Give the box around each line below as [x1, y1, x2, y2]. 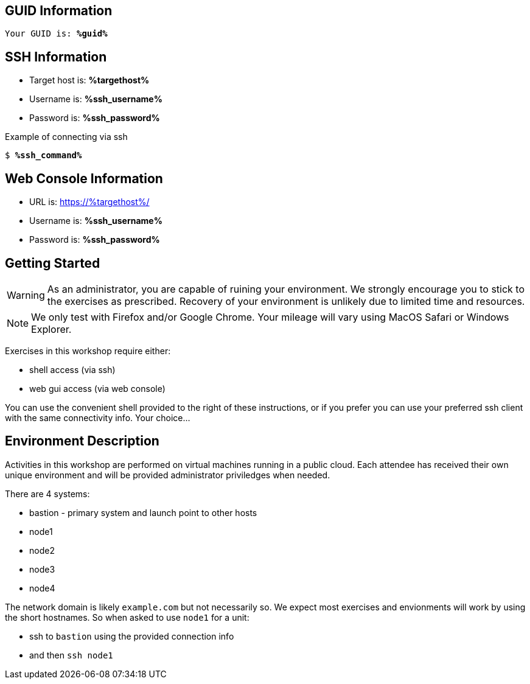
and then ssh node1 [29, 649, 113, 660]
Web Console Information [5, 170, 163, 186]
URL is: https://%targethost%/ [29, 197, 150, 208]
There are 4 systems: [5, 488, 90, 499]
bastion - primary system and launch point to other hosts [29, 507, 257, 518]
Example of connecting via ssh [5, 131, 128, 142]
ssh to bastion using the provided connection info [29, 630, 234, 641]
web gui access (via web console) [29, 383, 166, 394]
